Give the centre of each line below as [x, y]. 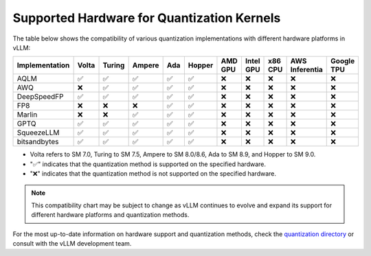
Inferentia [306, 70]
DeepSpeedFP [40, 97]
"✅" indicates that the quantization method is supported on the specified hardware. [148, 164]
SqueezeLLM [38, 132]
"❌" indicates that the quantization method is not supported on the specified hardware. [153, 174]
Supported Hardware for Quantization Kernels [147, 18]
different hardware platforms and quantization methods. [110, 215]
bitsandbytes [38, 142]
